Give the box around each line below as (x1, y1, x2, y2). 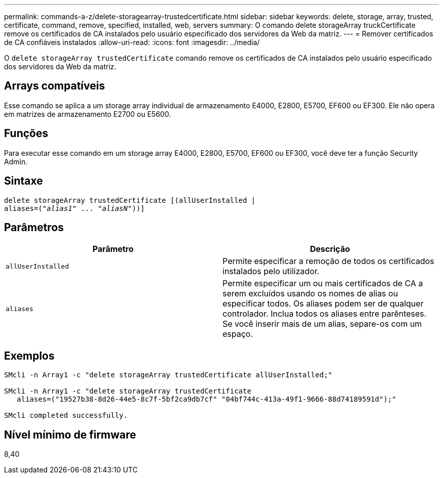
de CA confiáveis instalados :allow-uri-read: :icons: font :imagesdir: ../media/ (4, 38, 260, 47)
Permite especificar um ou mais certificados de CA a (223, 278, 423, 289)
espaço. (223, 329, 253, 339)
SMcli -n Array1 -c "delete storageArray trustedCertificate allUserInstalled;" (4, 371, 333, 379)
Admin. (4, 157, 28, 166)
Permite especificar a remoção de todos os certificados (223, 256, 434, 267)
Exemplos (4, 349, 55, 362)
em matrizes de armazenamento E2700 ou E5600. (4, 109, 171, 118)
